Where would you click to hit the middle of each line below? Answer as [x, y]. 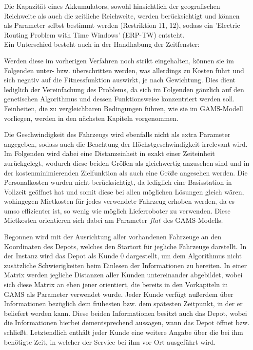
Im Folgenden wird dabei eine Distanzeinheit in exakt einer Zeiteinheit [109, 153]
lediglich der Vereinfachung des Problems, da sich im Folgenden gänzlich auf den [124, 89]
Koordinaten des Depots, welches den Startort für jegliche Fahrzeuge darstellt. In [125, 246]
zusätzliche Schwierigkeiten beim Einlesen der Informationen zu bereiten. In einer [126, 265]
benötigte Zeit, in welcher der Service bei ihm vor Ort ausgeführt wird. [110, 341]
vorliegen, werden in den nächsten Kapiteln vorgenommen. [91, 118]
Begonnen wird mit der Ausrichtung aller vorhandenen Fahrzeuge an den [113, 237]
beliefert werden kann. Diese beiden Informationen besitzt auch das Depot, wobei [126, 313]
